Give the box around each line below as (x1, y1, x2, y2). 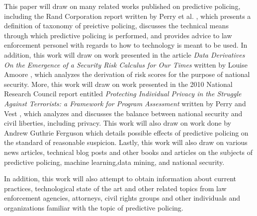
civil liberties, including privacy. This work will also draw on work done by (4, 118, 232, 128)
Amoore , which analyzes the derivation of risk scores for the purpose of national (4, 69, 250, 79)
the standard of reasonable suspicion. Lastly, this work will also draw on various (4, 137, 248, 147)
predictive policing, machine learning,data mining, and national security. (4, 156, 225, 167)
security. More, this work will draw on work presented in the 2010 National (4, 78, 233, 89)
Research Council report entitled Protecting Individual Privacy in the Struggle (4, 88, 242, 99)
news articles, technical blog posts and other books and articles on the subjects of (4, 146, 253, 157)
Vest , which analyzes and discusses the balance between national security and (4, 108, 243, 118)
